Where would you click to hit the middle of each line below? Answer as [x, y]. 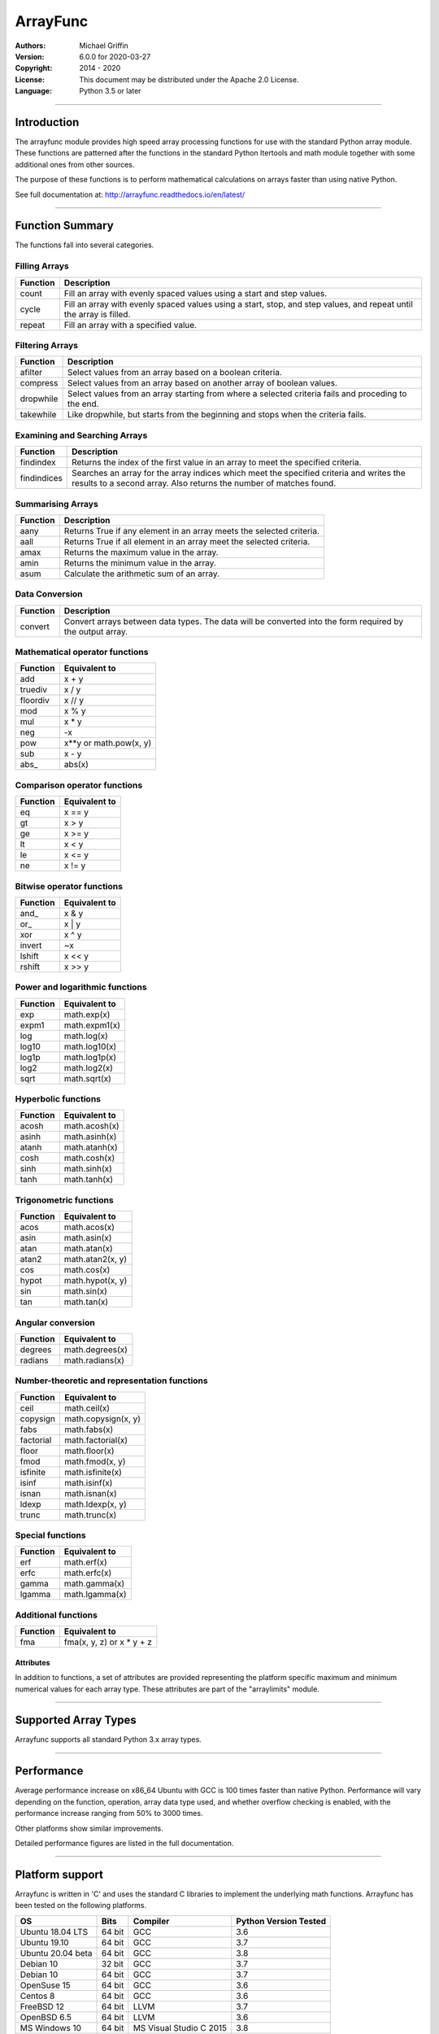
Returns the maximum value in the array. [141, 552]
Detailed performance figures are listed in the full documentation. [124, 1843]
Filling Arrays [42, 266]
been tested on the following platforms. [80, 1905]
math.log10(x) [90, 1046]
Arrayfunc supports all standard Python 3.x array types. [109, 1739]
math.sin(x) [85, 1291]
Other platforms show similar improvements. [89, 1828]
